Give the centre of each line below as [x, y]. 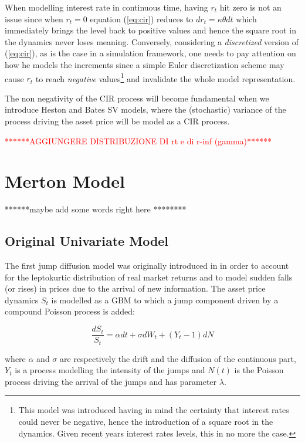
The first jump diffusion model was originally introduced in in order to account [147, 266]
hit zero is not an [250, 7]
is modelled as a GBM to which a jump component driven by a [165, 300]
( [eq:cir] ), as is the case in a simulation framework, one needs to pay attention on [150, 53]
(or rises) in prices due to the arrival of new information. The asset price [135, 288]
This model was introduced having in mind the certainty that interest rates [154, 410]
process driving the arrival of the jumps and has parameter [111, 381]
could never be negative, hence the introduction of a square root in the [146, 421]
